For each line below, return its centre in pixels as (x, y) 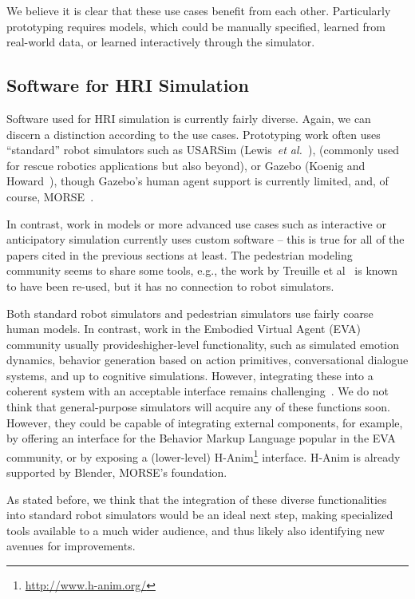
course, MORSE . (50, 196)
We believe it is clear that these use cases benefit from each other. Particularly (199, 10)
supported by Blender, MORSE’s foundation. (117, 472)
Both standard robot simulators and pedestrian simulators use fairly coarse (190, 313)
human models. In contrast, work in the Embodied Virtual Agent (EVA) (184, 329)
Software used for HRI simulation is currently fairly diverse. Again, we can (189, 118)
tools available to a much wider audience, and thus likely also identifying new (196, 530)
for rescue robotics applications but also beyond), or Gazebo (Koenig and (186, 165)
